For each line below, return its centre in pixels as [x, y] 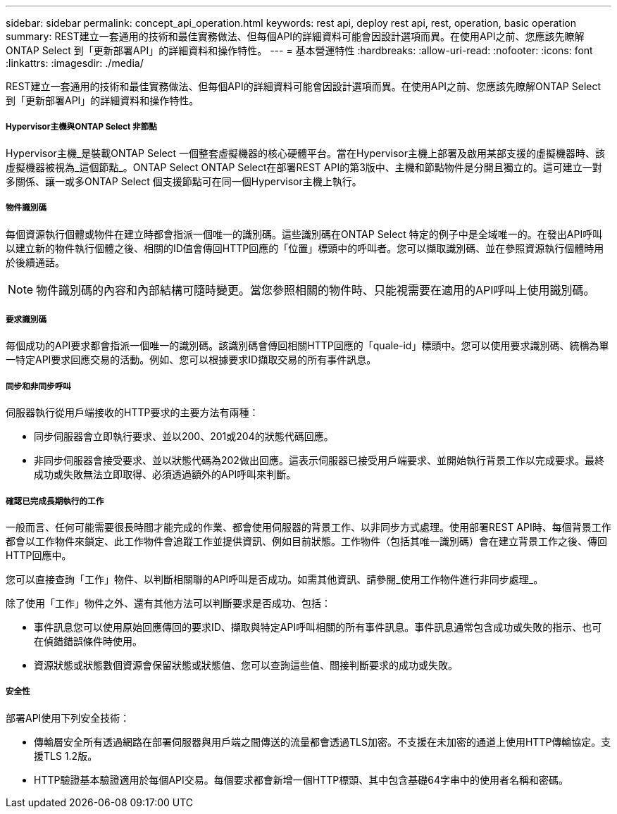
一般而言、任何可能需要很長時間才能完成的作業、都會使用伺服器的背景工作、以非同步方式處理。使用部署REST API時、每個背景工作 [308, 527]
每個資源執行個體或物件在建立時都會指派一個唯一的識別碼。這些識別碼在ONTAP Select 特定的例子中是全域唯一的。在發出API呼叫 [304, 234]
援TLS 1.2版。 [66, 756]
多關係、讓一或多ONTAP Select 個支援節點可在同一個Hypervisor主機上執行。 [184, 181]
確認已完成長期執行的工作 [55, 501]
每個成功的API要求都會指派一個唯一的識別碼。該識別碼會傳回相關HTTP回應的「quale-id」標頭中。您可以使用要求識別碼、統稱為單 [307, 346]
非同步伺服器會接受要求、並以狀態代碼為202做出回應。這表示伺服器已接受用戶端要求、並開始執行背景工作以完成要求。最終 [319, 461]
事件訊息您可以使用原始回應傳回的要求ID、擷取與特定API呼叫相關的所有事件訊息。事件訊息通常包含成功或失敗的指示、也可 [318, 627]
